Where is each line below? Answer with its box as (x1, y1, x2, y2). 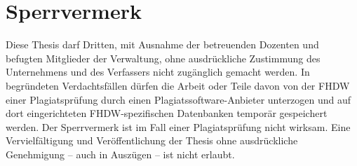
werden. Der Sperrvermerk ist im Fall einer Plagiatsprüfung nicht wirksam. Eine (6, 119, 351, 134)
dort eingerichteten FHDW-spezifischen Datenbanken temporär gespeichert (6, 106, 328, 120)
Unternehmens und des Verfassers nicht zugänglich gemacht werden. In (6, 64, 310, 79)
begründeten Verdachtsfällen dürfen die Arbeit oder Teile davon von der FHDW (6, 78, 350, 92)
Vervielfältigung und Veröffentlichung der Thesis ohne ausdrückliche (6, 133, 298, 148)
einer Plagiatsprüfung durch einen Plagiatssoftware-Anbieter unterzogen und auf (6, 92, 351, 106)
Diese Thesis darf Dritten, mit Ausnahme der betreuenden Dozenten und (6, 37, 319, 52)
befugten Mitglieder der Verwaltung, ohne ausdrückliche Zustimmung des (6, 50, 321, 65)
